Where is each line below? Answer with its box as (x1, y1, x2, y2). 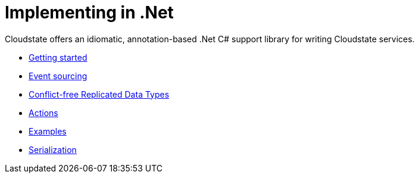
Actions (29, 107, 58, 118)
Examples (29, 126, 67, 136)
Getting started (29, 52, 87, 63)
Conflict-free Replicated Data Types (29, 89, 170, 99)
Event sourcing (29, 70, 87, 81)
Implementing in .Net (5, 2, 174, 23)
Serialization (29, 144, 77, 155)
